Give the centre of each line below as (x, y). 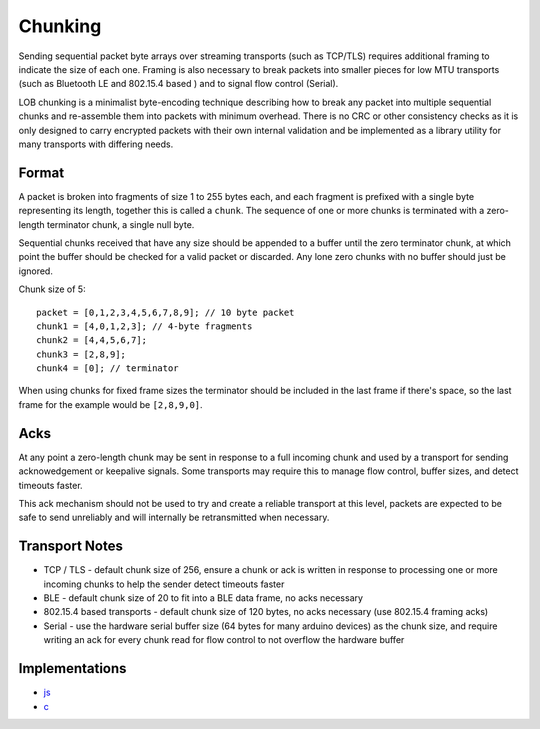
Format (41, 172)
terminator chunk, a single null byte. (120, 224)
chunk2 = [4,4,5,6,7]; (92, 340)
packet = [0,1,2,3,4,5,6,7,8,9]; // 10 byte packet (165, 312)
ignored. (36, 271)
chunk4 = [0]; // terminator (107, 368)
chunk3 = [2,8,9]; (81, 354)
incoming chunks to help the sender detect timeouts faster (164, 584)
